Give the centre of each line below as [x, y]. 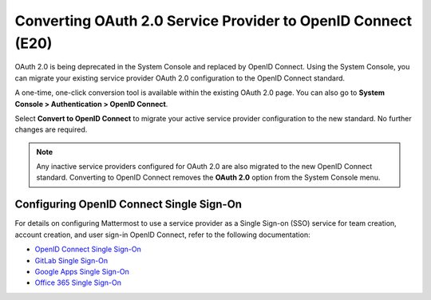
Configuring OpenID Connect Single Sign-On [129, 205]
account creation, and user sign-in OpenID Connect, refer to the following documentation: [162, 235]
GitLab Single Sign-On [71, 260]
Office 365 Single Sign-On [78, 282]
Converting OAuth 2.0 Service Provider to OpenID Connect [214, 21]
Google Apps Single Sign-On [82, 271]
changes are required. [51, 130]
